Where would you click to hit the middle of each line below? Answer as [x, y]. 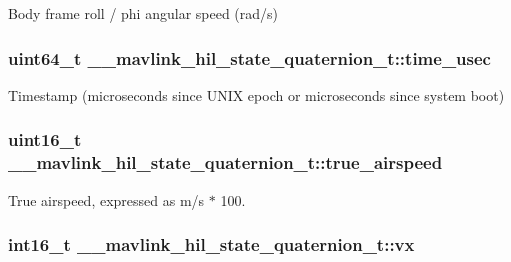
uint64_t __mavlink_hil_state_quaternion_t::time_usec [249, 57]
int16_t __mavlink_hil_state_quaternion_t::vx [211, 244]
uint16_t [45, 139]
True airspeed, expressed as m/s [106, 199]
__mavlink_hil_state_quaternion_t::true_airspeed [225, 162]
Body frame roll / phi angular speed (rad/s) [143, 13]
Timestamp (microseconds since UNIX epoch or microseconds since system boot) [256, 94]
